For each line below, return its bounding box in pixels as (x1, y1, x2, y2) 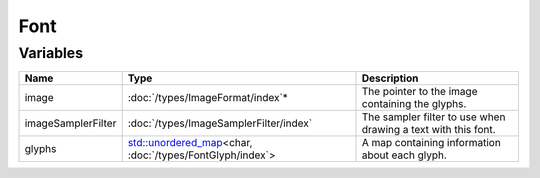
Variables (18, 44, 84, 62)
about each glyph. (361, 148, 447, 162)
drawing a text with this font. (361, 123, 496, 137)
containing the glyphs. (361, 97, 467, 111)
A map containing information (361, 136, 502, 150)
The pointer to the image (361, 85, 478, 99)
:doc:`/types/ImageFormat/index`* (127, 91, 289, 105)
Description (361, 71, 419, 85)
